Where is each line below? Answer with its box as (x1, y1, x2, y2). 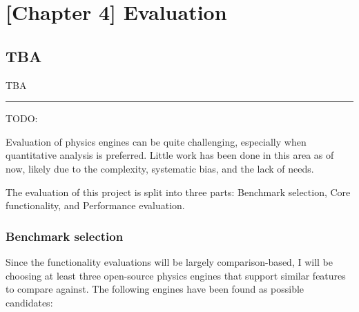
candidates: (6, 295, 53, 309)
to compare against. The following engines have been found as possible (6, 282, 304, 296)
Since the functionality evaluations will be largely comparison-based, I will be (6, 254, 333, 269)
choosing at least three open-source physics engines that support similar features (6, 268, 346, 282)
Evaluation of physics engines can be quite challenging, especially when (6, 134, 307, 148)
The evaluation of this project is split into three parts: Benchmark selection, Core (6, 184, 351, 199)
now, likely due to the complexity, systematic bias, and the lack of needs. (6, 161, 314, 175)
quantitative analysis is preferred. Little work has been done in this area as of (6, 148, 334, 162)
